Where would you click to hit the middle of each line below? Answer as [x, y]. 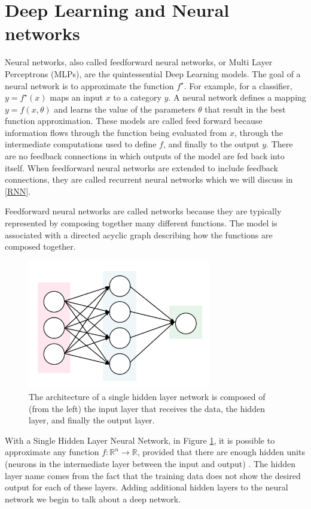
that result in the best [245, 109]
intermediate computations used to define [81, 144]
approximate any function [52, 452]
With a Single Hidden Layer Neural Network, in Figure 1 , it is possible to [140, 440]
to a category [137, 97]
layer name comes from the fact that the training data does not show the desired [153, 475]
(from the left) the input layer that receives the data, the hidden [147, 408]
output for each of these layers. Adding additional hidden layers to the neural [147, 487]
